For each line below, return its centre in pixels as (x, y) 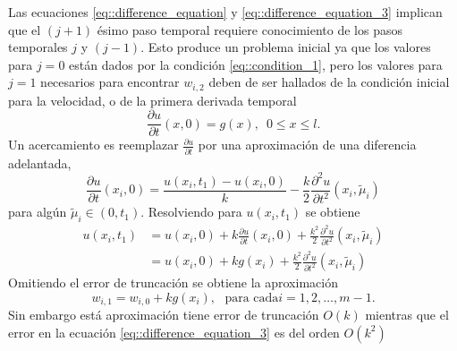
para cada (252, 298)
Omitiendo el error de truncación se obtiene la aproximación (173, 283)
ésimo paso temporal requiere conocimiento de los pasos (250, 29)
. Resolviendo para (191, 212)
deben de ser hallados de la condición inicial (329, 82)
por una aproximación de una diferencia (307, 145)
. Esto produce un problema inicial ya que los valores (286, 47)
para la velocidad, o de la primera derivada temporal (152, 100)
